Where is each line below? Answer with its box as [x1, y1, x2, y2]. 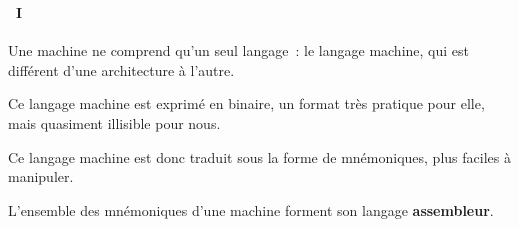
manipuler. [8, 166, 74, 187]
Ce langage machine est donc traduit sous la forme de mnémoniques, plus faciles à [8, 146, 511, 167]
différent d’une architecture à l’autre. [8, 59, 235, 80]
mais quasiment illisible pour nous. [8, 112, 221, 133]
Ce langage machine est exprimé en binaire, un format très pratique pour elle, [8, 93, 485, 114]
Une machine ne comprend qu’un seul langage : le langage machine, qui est [8, 40, 470, 61]
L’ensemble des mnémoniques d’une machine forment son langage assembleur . [8, 199, 494, 220]
